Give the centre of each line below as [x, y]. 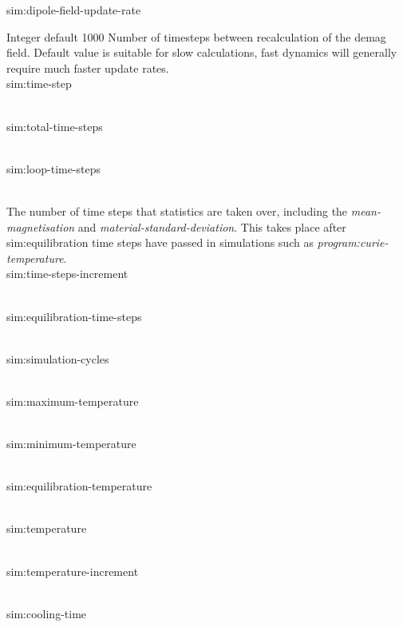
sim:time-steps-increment [67, 274]
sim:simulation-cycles [58, 358]
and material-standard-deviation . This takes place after [212, 226]
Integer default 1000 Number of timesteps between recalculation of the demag [196, 36]
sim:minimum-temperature [71, 444]
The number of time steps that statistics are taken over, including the [177, 210]
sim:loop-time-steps [54, 168]
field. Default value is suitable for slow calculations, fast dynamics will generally [202, 52]
